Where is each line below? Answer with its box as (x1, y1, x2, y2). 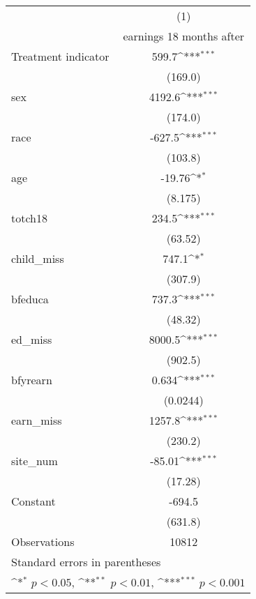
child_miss (11, 250, 64, 266)
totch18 (11, 210, 48, 226)
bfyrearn (11, 372, 52, 388)
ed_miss (11, 331, 52, 347)
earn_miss (11, 412, 62, 428)
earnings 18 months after (123, 28, 245, 44)
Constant (11, 493, 56, 509)
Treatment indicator (11, 48, 110, 64)
